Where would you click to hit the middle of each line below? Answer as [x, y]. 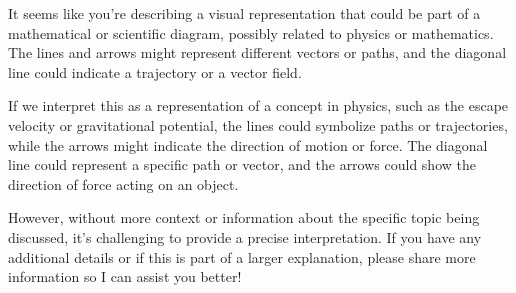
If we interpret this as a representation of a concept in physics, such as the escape [258, 105]
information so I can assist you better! [125, 276]
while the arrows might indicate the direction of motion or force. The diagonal [248, 144]
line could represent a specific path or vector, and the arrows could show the [242, 164]
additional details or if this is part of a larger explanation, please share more [242, 256]
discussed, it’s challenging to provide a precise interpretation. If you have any [245, 236]
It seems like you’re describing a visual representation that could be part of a [244, 13]
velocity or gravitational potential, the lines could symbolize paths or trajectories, [258, 124]
